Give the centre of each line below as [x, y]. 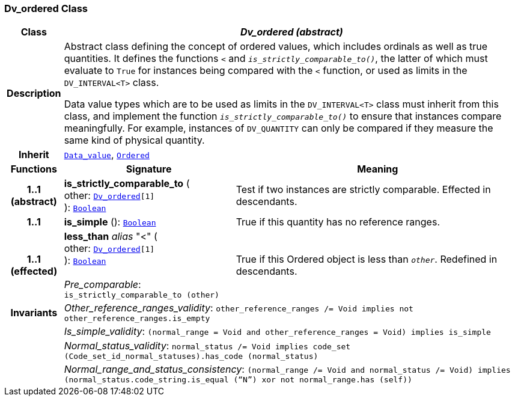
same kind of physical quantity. [134, 140]
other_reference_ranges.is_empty [137, 319]
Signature [149, 169]
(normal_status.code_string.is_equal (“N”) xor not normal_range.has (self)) [238, 380]
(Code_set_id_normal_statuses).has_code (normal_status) [191, 357]
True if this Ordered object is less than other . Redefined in [367, 259]
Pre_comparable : [102, 285]
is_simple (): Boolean [110, 222]
